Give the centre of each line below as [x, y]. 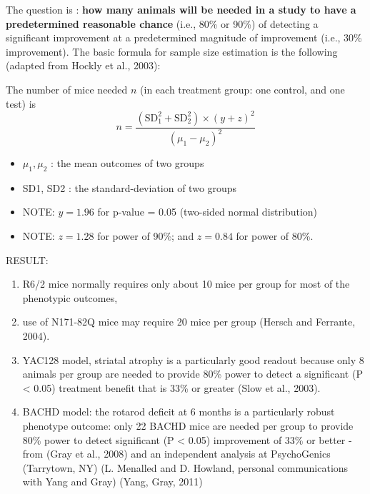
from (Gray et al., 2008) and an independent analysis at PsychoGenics [176, 454]
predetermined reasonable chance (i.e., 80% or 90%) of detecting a [162, 23]
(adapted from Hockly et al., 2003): [83, 65]
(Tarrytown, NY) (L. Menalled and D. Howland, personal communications [185, 467]
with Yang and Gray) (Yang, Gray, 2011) [112, 482]
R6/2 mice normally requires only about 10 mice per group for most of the [186, 284]
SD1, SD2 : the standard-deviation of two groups [130, 187]
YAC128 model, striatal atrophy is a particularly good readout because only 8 [193, 359]
